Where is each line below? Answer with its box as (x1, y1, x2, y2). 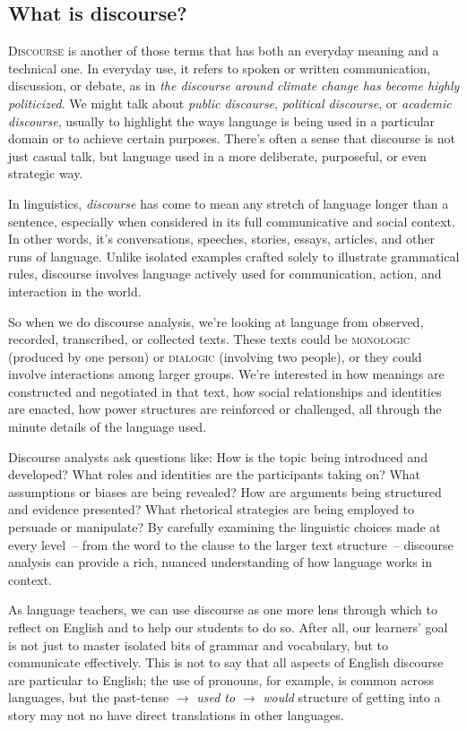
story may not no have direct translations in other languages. (8, 705, 344, 724)
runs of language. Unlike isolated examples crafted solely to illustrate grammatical (8, 246, 460, 265)
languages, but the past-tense (8, 688, 169, 707)
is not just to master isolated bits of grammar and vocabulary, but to (8, 635, 389, 654)
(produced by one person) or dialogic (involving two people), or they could (8, 347, 422, 365)
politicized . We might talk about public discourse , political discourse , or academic (8, 93, 452, 112)
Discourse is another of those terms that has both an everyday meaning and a (8, 41, 439, 60)
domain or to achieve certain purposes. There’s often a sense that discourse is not (8, 129, 455, 148)
